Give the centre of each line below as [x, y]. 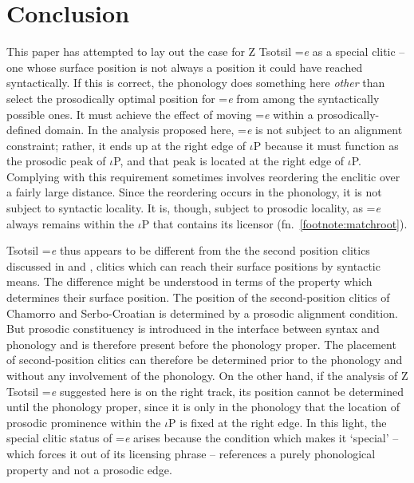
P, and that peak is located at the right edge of [229, 161]
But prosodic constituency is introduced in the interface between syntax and [193, 329]
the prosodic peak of [56, 161]
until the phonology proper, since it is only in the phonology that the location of [203, 407]
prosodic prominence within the [84, 422]
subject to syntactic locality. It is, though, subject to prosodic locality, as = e [193, 208]
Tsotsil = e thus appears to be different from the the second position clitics [188, 250]
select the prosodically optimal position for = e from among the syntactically [193, 98]
